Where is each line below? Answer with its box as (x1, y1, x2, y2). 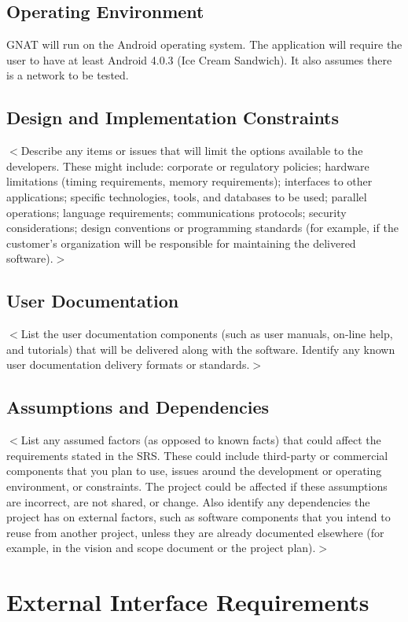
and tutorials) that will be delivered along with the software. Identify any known (6, 340, 395, 357)
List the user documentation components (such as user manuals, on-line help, (20, 326, 393, 342)
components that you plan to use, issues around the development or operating (6, 462, 382, 479)
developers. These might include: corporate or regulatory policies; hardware (6, 157, 369, 174)
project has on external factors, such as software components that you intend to (6, 509, 391, 525)
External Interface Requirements (6, 586, 369, 618)
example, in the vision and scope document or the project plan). (6, 539, 316, 556)
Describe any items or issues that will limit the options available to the (20, 142, 363, 159)
